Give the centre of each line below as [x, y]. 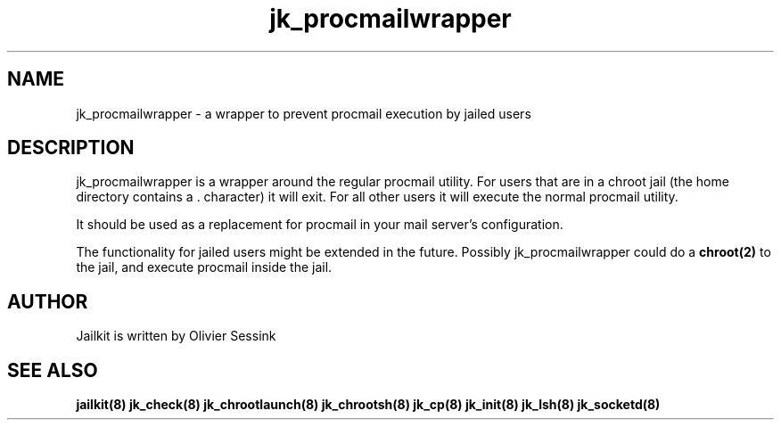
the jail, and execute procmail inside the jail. [204, 267]
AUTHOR [48, 301]
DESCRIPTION [71, 148]
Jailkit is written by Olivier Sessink [176, 336]
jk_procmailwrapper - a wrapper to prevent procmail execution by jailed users [304, 113]
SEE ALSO [53, 370]
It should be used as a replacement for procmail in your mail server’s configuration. [320, 225]
